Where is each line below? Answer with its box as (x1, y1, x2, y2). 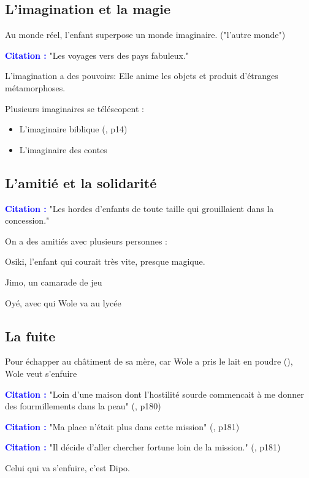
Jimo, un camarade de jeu (5, 275, 102, 288)
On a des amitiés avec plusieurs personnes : (5, 234, 167, 247)
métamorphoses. (5, 81, 66, 94)
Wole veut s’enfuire (5, 366, 77, 379)
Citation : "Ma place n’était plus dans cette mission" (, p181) (5, 420, 240, 433)
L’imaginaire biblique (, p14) (19, 123, 128, 135)
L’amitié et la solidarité (5, 173, 157, 192)
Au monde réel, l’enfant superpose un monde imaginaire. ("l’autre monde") (5, 28, 286, 41)
